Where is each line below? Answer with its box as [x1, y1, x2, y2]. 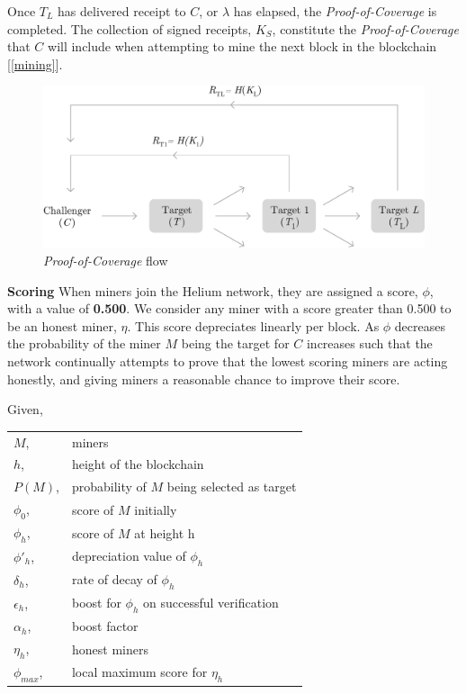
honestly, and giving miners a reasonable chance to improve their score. [7, 369, 400, 388]
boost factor [71, 617, 139, 635]
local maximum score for [71, 662, 208, 681]
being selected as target [166, 477, 297, 496]
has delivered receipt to [58, 2, 186, 20]
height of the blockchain [71, 455, 204, 473]
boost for [71, 593, 121, 612]
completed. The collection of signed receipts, [7, 19, 252, 38]
